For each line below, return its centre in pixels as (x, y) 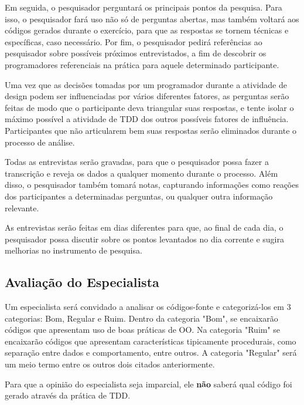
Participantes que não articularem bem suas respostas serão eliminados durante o (151, 130)
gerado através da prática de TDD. (68, 395)
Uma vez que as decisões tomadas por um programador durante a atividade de (146, 84)
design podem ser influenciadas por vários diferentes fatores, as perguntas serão (147, 96)
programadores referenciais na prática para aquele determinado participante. (142, 64)
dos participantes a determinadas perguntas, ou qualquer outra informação (139, 196)
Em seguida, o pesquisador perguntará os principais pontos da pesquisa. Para (144, 7)
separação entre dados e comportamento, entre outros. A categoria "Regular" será (151, 352)
